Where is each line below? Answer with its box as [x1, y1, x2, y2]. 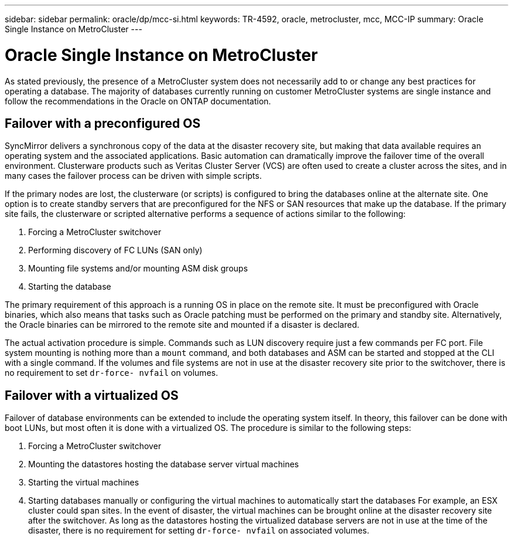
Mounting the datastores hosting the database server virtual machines [28, 459, 299, 470]
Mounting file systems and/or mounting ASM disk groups [28, 263, 248, 274]
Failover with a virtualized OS [5, 388, 179, 403]
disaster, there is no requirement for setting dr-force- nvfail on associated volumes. [28, 525, 370, 536]
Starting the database [28, 281, 111, 292]
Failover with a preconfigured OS [5, 116, 201, 131]
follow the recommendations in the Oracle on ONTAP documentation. [5, 96, 271, 106]
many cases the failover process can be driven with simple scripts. [5, 171, 262, 181]
